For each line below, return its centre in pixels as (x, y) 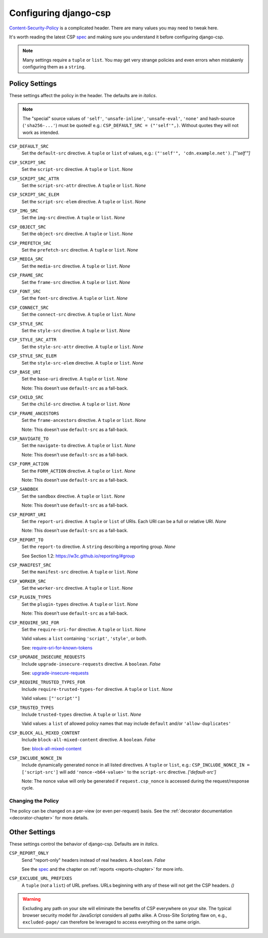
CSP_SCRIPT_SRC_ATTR (34, 179)
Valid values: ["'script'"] (51, 698)
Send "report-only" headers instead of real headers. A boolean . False (94, 860)
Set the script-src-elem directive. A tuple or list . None (84, 201)
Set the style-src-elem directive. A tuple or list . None (82, 363)
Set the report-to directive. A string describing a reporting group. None (99, 547)
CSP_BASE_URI (25, 372)
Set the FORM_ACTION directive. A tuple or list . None (79, 471)
